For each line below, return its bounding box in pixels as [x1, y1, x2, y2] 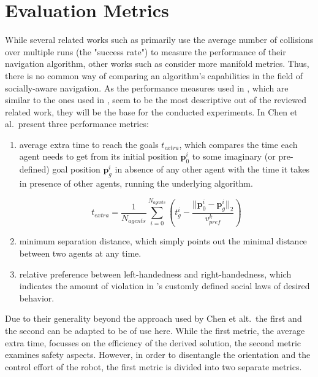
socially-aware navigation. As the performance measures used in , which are [5, 81, 289, 94]
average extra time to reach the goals [19, 138, 159, 150]
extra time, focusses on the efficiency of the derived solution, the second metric [5, 336, 301, 349]
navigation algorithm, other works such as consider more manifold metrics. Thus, [5, 57, 309, 70]
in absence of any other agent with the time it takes [115, 163, 309, 176]
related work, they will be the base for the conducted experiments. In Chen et [5, 105, 298, 118]
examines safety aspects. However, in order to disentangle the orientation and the [5, 348, 311, 361]
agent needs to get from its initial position [19, 150, 178, 163]
